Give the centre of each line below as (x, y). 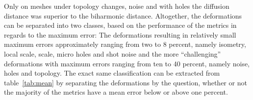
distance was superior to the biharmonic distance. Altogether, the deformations (123, 15)
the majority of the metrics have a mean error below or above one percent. (116, 92)
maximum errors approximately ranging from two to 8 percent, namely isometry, (125, 44)
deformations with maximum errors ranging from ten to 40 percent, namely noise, (127, 63)
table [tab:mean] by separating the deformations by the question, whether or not (126, 82)
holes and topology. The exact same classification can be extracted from (112, 73)
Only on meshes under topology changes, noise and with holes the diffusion (117, 6)
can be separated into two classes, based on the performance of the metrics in (120, 25)
